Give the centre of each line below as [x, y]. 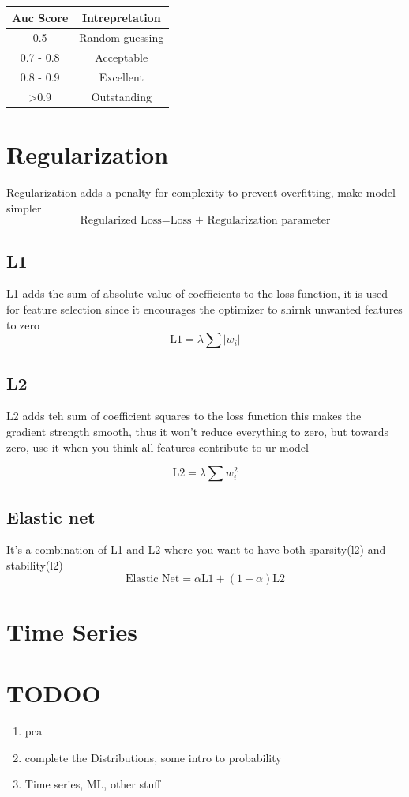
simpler [24, 207]
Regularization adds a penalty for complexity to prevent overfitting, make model [201, 192]
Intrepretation [121, 17]
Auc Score [40, 17]
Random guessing [122, 38]
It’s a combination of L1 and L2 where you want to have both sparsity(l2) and [196, 549]
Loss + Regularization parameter [250, 221]
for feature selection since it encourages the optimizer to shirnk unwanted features [204, 309]
